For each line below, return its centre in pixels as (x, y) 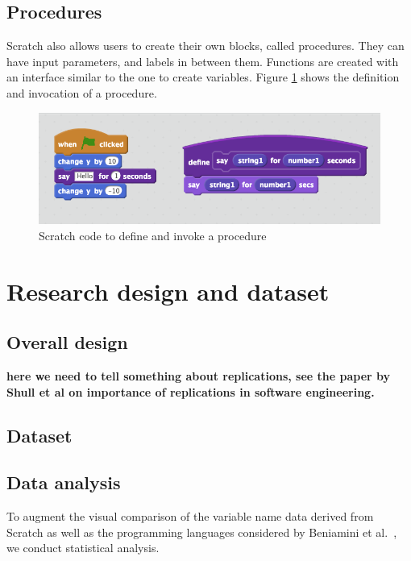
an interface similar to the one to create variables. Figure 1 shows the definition (203, 77)
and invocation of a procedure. (82, 92)
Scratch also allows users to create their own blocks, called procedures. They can (205, 46)
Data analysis (64, 482)
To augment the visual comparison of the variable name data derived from (190, 516)
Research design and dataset (168, 291)
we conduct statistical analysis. (83, 548)
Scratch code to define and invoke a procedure (153, 235)
